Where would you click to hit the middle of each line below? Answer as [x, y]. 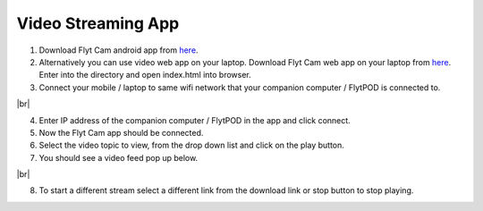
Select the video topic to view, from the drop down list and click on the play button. [191, 145]
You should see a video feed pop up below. [119, 157]
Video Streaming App [98, 23]
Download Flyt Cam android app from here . [119, 50]
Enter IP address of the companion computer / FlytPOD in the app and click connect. [195, 120]
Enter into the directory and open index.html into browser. [145, 75]
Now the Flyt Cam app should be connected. [121, 132]
